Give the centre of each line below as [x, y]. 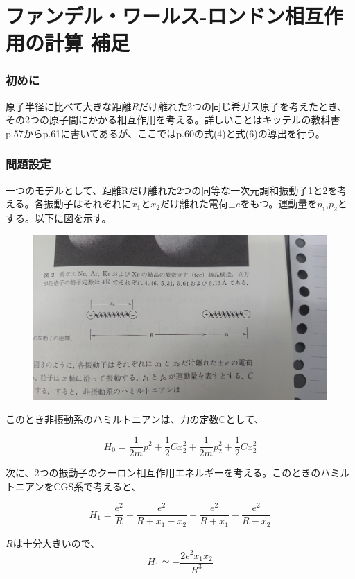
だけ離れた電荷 [194, 204]
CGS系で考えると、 [97, 486]
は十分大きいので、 [57, 543]
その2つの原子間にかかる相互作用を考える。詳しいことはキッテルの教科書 [173, 120]
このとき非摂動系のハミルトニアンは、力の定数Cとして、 [135, 419]
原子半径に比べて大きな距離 [69, 106]
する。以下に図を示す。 [59, 218]
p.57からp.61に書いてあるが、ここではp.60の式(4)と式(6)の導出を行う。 [165, 133]
